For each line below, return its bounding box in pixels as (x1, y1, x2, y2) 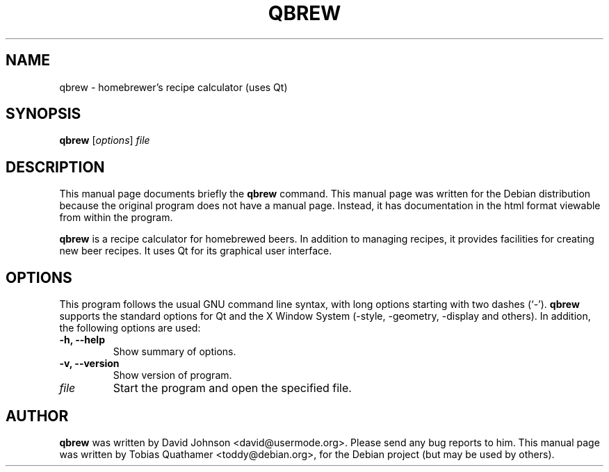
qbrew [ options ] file (59, 134, 150, 147)
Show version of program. (113, 369, 232, 382)
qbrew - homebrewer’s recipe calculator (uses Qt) (59, 81, 288, 93)
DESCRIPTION (6, 158, 105, 176)
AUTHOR (6, 407, 69, 425)
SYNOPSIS (6, 105, 81, 123)
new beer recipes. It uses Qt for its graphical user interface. (59, 245, 332, 257)
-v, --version (59, 357, 120, 370)
